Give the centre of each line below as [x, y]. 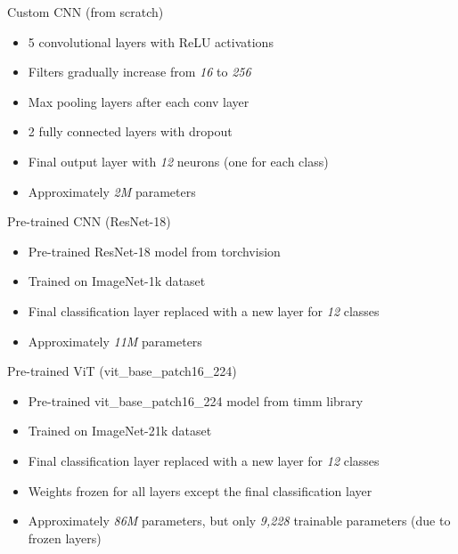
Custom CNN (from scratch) [86, 12]
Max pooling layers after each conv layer [139, 101]
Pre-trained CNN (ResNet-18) [89, 221]
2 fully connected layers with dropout [130, 131]
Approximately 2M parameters [112, 191]
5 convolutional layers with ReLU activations [151, 41]
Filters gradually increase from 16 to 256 [139, 72]
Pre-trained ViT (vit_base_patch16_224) [122, 371]
